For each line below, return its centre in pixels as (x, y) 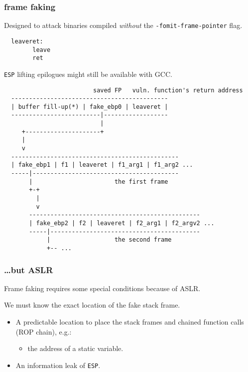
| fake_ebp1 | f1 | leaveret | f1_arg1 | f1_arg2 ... (102, 165)
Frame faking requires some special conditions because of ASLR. (102, 288)
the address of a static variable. (75, 348)
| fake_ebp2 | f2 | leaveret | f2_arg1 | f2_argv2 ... (122, 223)
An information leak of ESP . (58, 365)
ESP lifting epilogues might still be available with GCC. (88, 74)
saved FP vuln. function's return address (168, 90)
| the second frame (109, 240)
